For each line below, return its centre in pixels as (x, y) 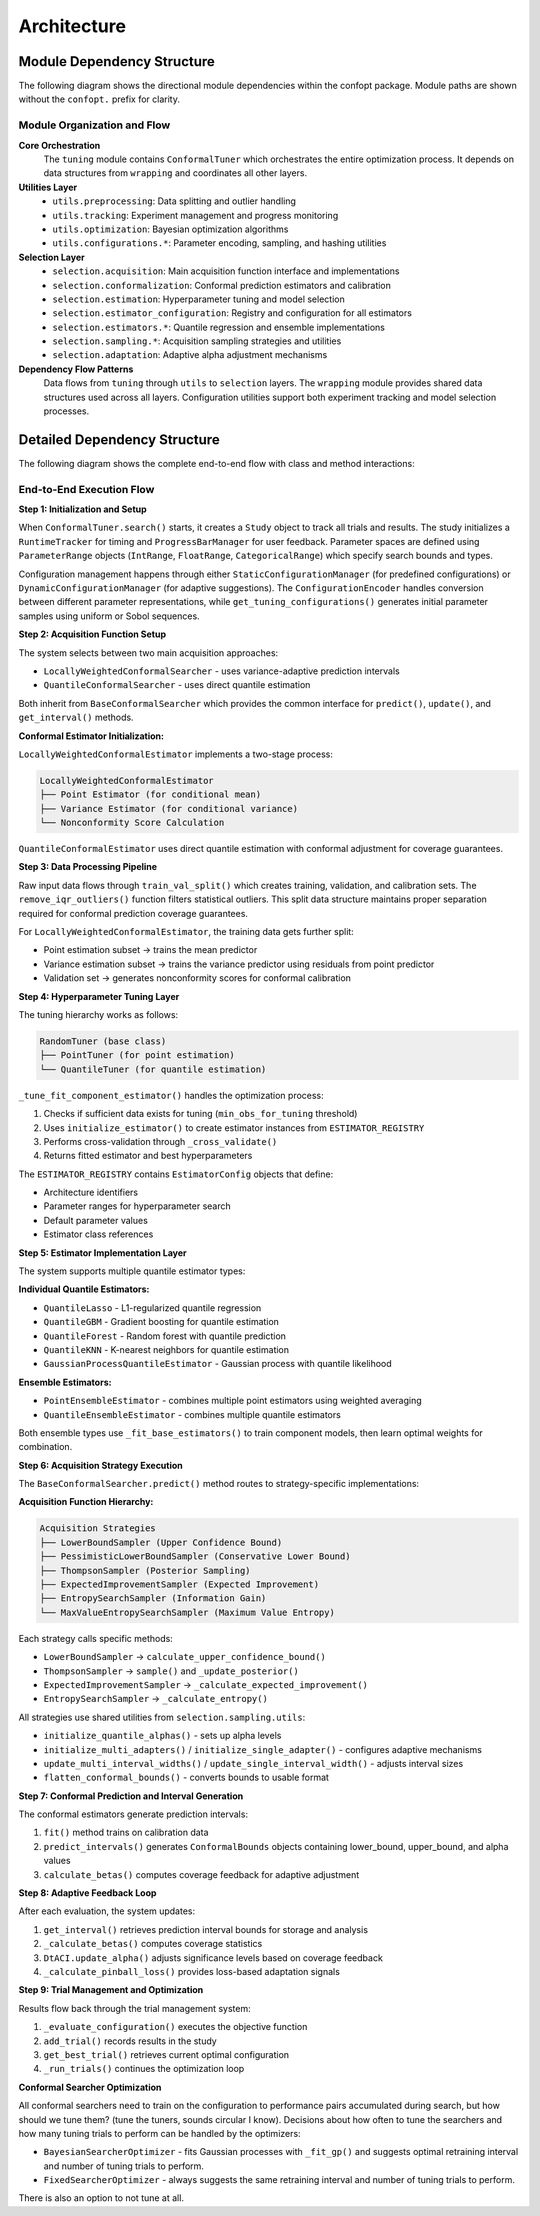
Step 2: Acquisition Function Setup (92, 634)
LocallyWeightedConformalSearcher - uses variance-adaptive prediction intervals (221, 671)
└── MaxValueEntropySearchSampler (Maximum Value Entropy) (187, 1612)
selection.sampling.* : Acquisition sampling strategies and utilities (197, 341)
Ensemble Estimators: (65, 1382)
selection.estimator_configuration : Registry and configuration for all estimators (232, 313)
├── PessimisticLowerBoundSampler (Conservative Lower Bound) (195, 1556)
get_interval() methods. (76, 717)
